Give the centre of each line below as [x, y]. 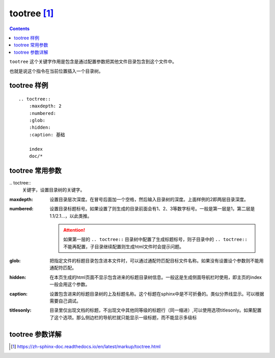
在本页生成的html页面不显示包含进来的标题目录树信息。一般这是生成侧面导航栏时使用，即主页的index [156, 277]
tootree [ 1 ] [32, 13]
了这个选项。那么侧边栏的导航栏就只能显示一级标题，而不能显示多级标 [123, 317]
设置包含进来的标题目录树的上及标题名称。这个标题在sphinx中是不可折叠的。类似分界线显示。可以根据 [157, 294]
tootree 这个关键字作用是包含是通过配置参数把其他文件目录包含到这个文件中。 [93, 62]
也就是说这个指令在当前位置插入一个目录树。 [56, 71]
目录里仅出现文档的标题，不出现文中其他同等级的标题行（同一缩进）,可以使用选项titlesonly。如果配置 [156, 310]
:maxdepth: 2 [45, 106]
